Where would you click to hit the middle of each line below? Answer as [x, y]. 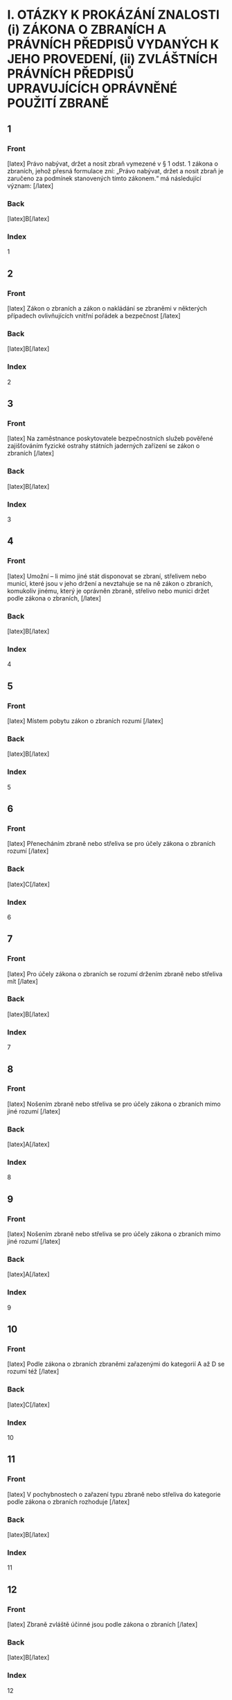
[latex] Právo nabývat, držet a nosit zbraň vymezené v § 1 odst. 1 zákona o [113, 164]
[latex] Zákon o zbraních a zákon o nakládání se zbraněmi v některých [107, 309]
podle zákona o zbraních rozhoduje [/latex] [69, 1502]
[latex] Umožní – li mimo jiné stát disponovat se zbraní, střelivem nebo [107, 576]
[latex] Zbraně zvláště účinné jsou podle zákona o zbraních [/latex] [102, 1624]
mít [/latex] [23, 981]
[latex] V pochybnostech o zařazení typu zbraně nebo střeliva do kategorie [114, 1494]
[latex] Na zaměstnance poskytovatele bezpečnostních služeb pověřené [110, 439]
